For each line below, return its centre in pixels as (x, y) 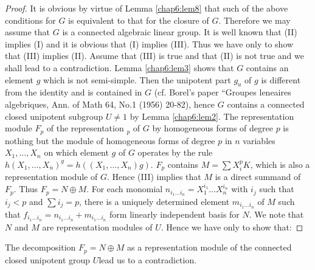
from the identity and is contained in (74, 92)
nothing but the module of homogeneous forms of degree (110, 140)
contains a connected (266, 104)
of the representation (85, 128)
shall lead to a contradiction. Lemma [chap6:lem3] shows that (119, 67)
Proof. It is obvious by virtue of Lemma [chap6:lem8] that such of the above (147, 8)
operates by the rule (175, 152)
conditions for (30, 20)
